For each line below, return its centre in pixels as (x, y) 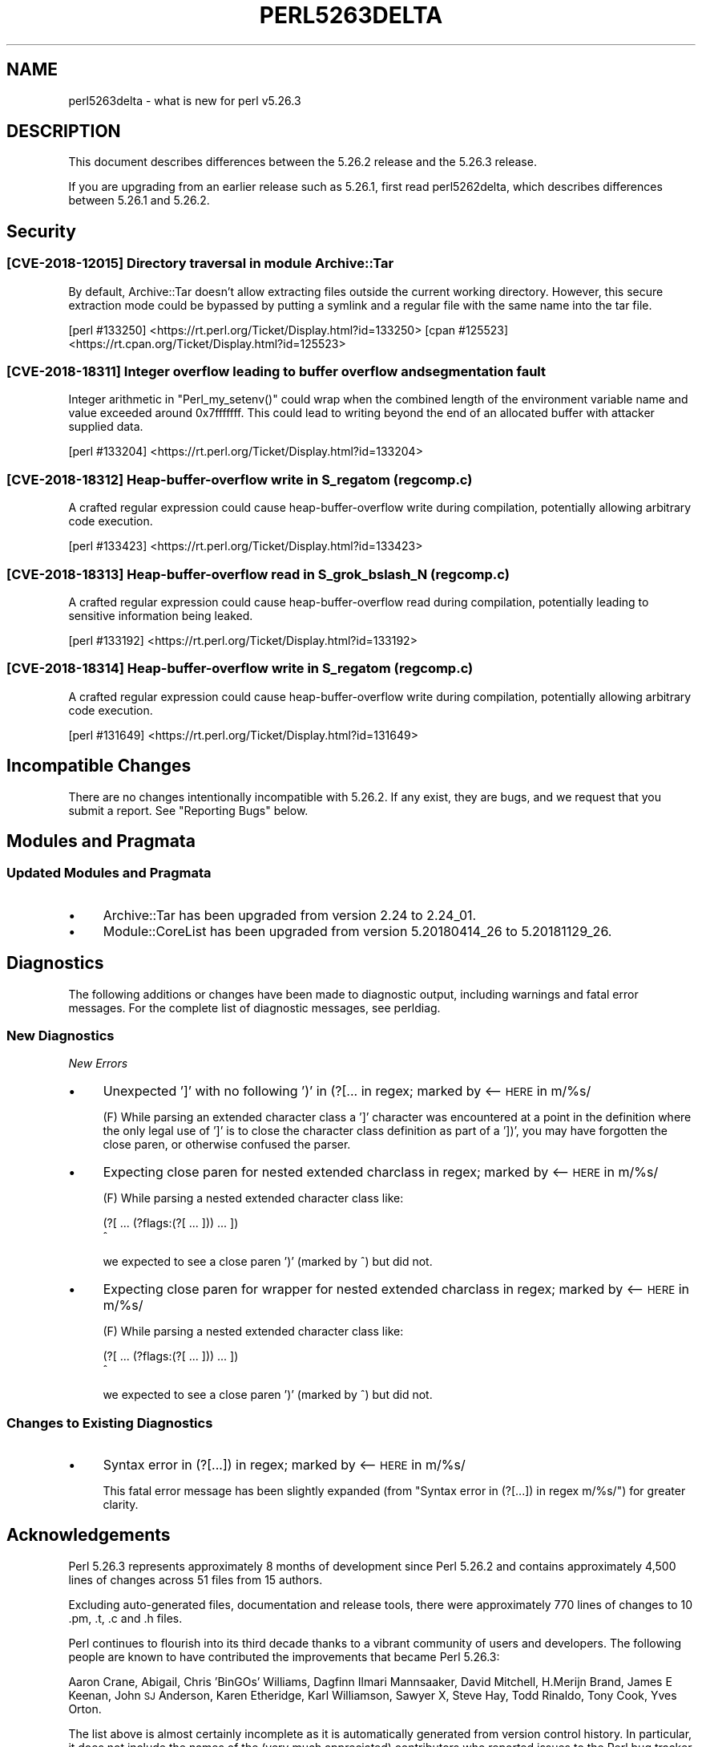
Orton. (85, 1708)
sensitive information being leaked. (161, 615)
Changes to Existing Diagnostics (110, 1423)
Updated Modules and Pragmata (109, 873)
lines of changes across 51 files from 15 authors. (196, 1579)
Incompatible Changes (99, 766)
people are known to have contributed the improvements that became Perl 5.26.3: (284, 1656)
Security (41, 231)
